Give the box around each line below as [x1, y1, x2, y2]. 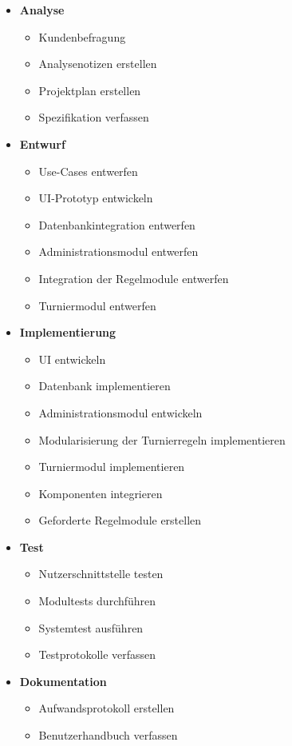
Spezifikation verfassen [38, 109, 149, 126]
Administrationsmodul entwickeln [38, 404, 203, 421]
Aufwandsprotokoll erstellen [38, 700, 175, 716]
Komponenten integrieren [38, 485, 163, 501]
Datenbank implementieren [38, 377, 171, 394]
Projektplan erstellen [38, 82, 141, 98]
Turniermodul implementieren [38, 458, 185, 475]
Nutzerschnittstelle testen [38, 565, 164, 582]
